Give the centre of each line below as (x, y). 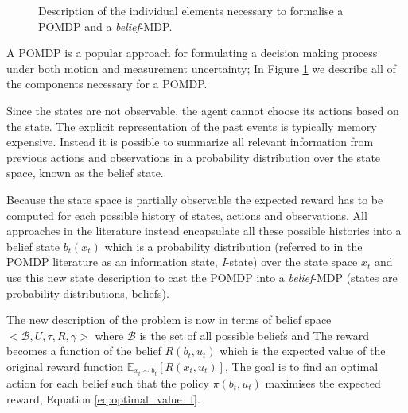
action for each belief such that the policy (108, 382)
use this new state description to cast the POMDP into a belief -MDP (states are (202, 277)
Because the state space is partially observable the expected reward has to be (195, 199)
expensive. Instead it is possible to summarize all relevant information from (190, 142)
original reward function (65, 366)
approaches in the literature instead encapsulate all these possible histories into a (204, 231)
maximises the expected (323, 382)
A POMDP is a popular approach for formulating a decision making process (192, 53)
